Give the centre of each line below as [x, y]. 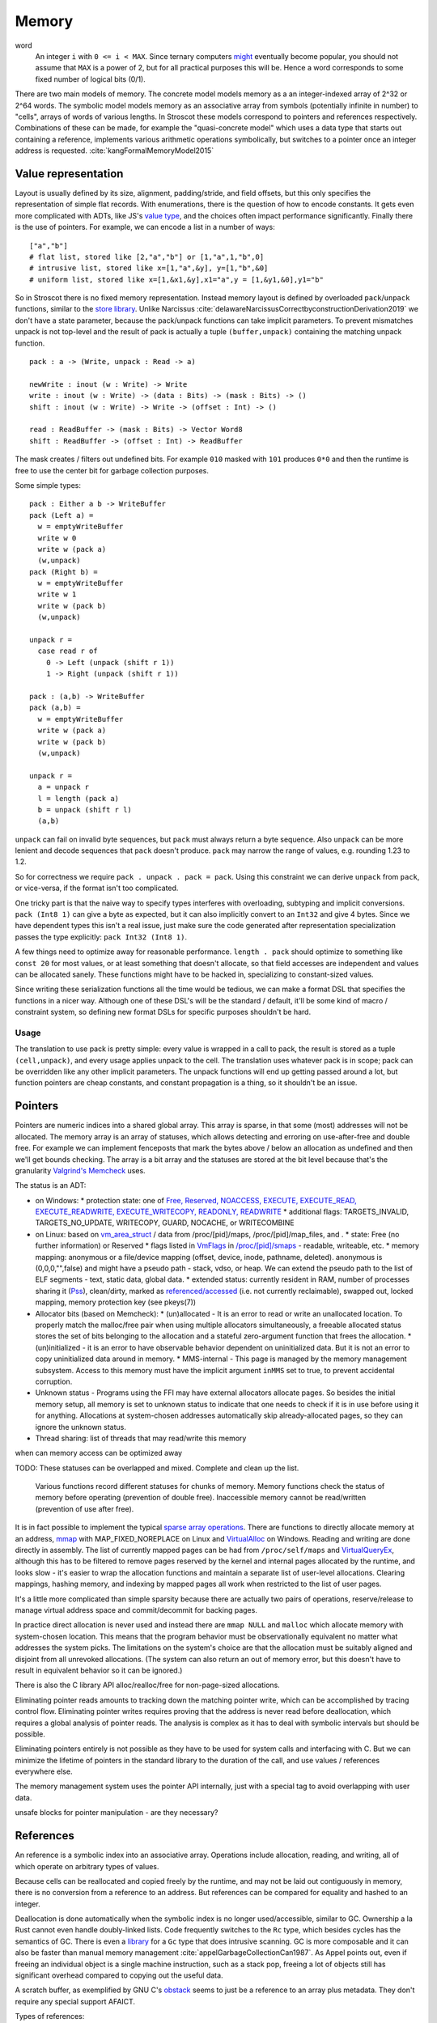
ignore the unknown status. [81, 1427]
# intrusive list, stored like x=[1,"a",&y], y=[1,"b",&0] [149, 268]
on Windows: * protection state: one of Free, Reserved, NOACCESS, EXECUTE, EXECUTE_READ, [196, 1200]
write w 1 [57, 594]
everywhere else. [44, 1771]
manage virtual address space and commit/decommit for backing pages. [136, 1609]
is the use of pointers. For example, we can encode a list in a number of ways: [145, 227]
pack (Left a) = [62, 515]
